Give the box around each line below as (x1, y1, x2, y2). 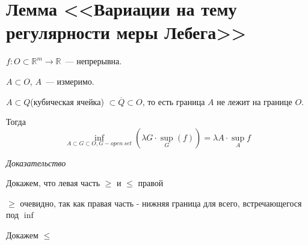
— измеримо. (45, 74, 94, 87)
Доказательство (6, 156, 66, 169)
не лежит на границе (217, 95, 292, 107)
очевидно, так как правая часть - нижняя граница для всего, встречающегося (20, 196, 302, 209)
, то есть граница (142, 95, 205, 107)
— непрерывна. (65, 55, 122, 67)
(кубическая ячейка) (30, 95, 104, 107)
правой (138, 177, 164, 189)
